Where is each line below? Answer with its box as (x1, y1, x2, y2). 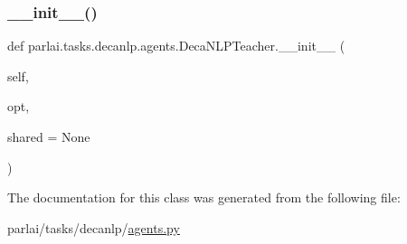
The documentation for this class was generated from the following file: (7, 188, 401, 207)
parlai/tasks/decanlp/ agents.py (7, 218, 180, 237)
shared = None (7, 127, 90, 145)
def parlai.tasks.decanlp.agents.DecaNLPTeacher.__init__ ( (7, 36, 345, 55)
